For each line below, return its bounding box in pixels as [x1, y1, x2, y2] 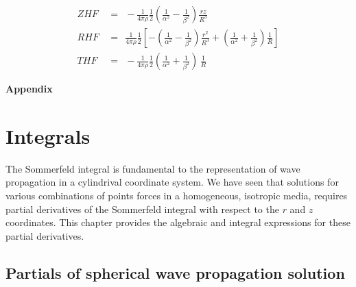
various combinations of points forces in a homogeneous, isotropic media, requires [5, 188, 348, 202]
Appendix [5, 82, 53, 96]
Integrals [5, 121, 91, 149]
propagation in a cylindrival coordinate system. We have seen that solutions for [5, 175, 339, 189]
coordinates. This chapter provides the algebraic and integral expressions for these [5, 215, 351, 229]
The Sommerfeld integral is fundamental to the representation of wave [5, 161, 300, 175]
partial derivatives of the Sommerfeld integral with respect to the [5, 201, 279, 216]
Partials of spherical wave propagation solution [5, 262, 345, 283]
